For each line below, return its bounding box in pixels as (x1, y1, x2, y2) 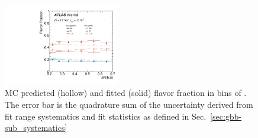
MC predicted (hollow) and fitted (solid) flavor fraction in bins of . (5, 86, 247, 99)
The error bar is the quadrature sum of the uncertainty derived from (5, 98, 253, 111)
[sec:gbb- (210, 110, 242, 122)
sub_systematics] (5, 121, 67, 134)
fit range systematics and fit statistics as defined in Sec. (5, 110, 207, 122)
